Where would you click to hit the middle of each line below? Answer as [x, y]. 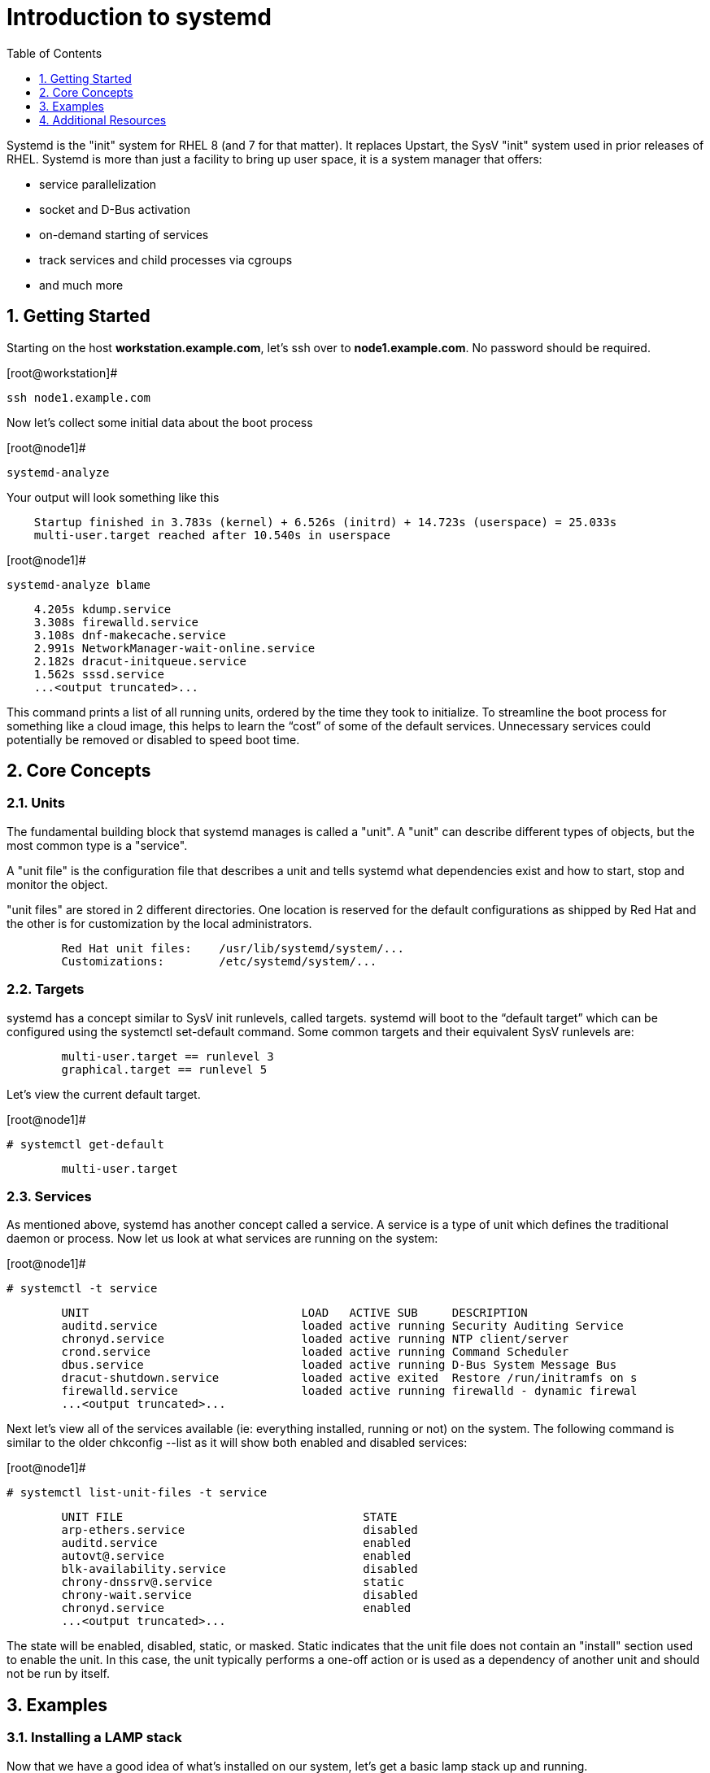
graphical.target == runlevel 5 [164, 1069]
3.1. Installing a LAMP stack [94, 1738]
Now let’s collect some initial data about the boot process [160, 422]
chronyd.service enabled [236, 1608]
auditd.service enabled [236, 1543]
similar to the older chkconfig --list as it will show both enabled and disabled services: [237, 1443]
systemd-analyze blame [79, 584]
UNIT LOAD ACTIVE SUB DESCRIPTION [294, 1313]
